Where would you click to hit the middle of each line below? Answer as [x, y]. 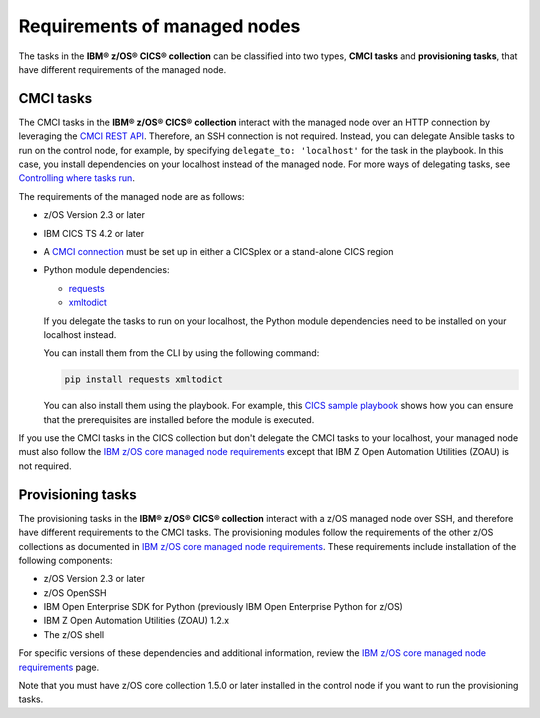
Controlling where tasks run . [76, 178]
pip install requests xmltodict [144, 379]
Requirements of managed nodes [159, 26]
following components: [65, 560]
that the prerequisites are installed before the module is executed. [179, 419]
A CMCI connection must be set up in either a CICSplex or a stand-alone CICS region [218, 251]
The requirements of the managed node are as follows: [131, 196]
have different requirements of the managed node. [122, 69]
